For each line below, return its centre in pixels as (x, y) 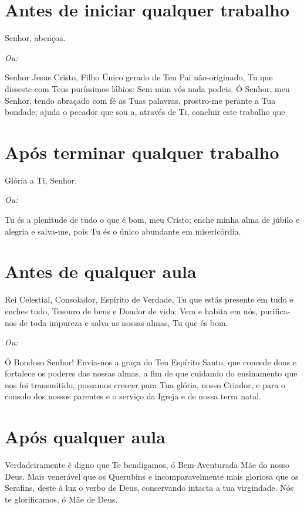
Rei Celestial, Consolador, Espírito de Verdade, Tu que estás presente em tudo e (149, 299)
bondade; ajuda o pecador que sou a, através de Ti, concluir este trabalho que (145, 112)
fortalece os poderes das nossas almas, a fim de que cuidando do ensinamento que (151, 373)
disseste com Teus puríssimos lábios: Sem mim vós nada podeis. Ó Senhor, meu (147, 88)
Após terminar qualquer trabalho (142, 152)
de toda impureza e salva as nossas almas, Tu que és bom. (124, 322)
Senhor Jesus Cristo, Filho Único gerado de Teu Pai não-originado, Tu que (139, 77)
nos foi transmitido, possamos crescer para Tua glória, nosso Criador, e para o (145, 384)
